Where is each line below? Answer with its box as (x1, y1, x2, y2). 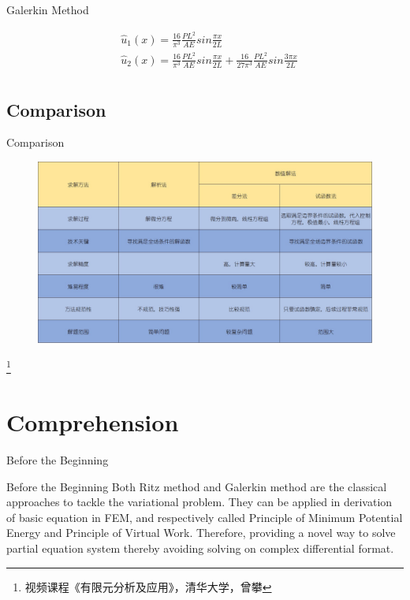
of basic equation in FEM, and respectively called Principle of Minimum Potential (6, 509, 403, 525)
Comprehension (6, 406, 179, 438)
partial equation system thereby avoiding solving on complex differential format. (6, 540, 394, 557)
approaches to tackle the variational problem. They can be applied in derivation (6, 494, 393, 510)
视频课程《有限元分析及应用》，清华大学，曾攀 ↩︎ (24, 578, 272, 594)
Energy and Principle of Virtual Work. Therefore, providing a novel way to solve (6, 524, 396, 541)
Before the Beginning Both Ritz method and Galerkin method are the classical (6, 478, 387, 494)
